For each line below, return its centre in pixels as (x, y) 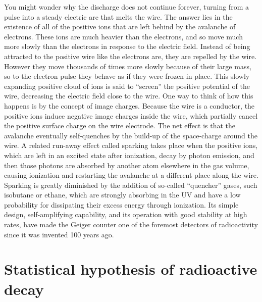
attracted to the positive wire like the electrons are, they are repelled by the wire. (130, 56)
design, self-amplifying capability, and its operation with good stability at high (126, 214)
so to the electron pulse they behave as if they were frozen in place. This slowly (127, 76)
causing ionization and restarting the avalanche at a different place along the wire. (131, 175)
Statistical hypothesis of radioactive (131, 269)
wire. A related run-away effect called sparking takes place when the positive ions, (131, 145)
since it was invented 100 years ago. (59, 234)
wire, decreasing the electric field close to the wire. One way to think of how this (129, 96)
